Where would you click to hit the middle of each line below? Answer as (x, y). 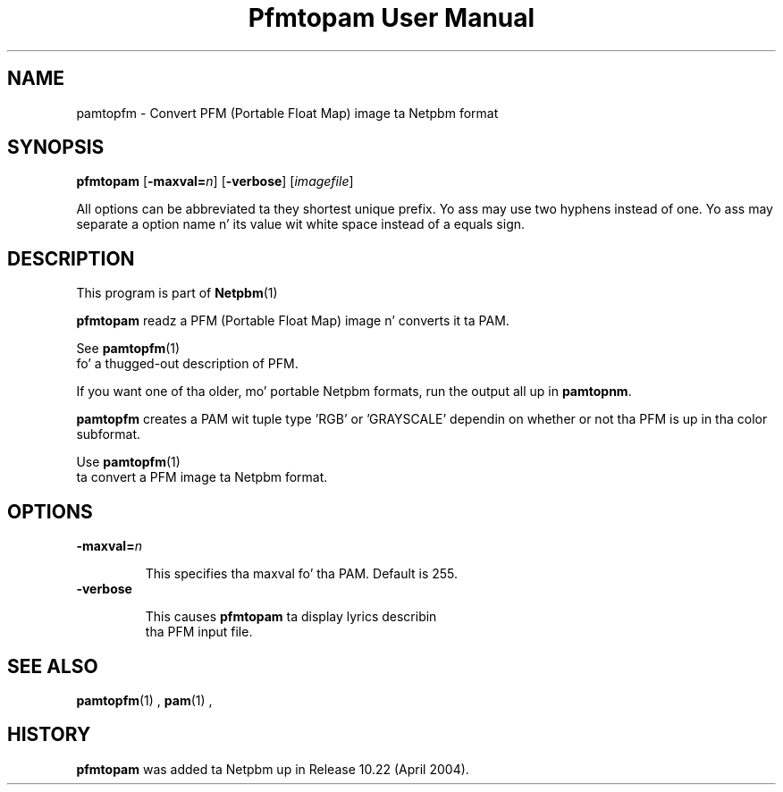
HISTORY (49, 735)
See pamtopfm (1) (128, 349)
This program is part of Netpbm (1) (177, 293)
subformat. (109, 434)
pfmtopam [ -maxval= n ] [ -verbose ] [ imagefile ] (215, 181)
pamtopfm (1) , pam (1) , (144, 700)
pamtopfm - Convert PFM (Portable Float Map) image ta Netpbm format (287, 113)
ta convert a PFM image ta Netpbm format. (202, 477)
